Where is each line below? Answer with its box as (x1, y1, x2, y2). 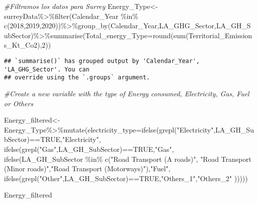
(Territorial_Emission (185, 30, 253, 40)
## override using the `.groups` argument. (4, 74, 150, 81)
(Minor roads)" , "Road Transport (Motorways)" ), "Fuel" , (4, 163, 171, 174)
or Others (4, 98, 33, 108)
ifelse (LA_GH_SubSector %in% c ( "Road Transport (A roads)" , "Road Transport (4, 153, 252, 164)
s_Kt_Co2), (4, 40, 42, 50)
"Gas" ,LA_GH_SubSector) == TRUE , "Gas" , (39, 143, 174, 154)
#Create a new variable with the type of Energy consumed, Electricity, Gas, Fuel (4, 88, 250, 98)
